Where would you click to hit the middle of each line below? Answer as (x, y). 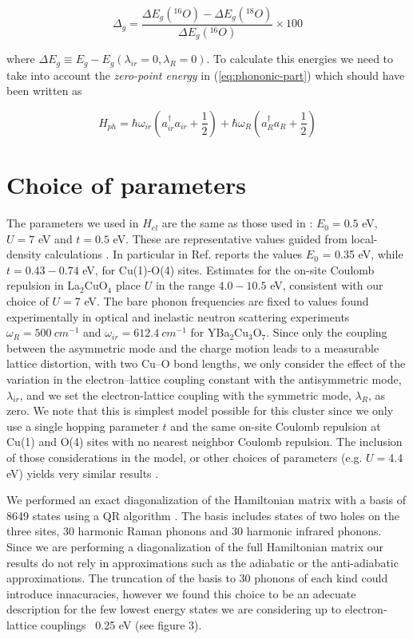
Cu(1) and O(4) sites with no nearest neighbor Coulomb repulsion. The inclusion (205, 442)
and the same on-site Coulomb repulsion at (276, 426)
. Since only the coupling (327, 332)
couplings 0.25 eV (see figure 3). (121, 624)
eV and (55, 238)
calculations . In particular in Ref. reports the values (174, 254)
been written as (44, 91)
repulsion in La (44, 285)
